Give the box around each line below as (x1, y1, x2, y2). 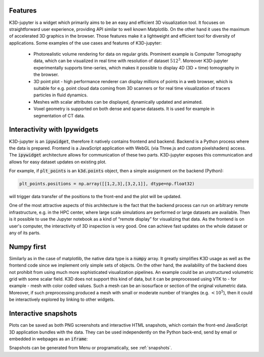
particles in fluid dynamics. (33, 92, 88, 98)
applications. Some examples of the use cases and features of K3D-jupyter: (9, 40, 162, 46)
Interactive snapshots (9, 310, 78, 318)
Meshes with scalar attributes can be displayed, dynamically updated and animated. (33, 99, 203, 105)
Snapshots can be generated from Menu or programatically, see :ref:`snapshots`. (9, 345, 172, 351)
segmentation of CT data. (33, 112, 85, 118)
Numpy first (9, 243, 46, 251)
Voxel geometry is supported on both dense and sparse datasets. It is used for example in (33, 106, 215, 112)
